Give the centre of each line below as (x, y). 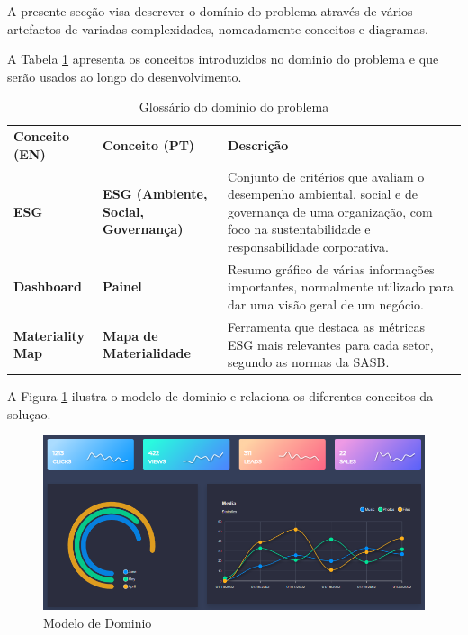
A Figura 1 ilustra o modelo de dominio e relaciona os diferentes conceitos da (220, 396)
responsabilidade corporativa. (308, 247)
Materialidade (147, 353)
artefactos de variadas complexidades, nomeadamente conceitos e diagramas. (218, 28)
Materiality (49, 335)
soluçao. (29, 413)
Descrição (258, 145)
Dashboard (48, 286)
